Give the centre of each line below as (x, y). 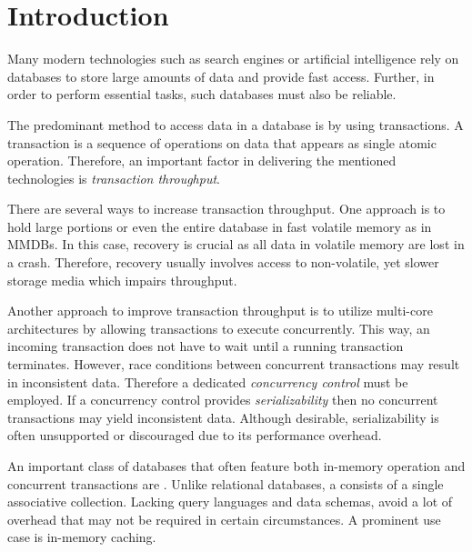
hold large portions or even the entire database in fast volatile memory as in (220, 226)
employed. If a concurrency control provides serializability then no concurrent (223, 400)
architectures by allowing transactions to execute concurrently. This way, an (219, 328)
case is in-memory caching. (82, 537)
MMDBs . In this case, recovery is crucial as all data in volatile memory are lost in (236, 244)
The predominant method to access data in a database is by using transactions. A (236, 124)
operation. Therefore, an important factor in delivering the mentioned (202, 161)
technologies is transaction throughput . (114, 178)
